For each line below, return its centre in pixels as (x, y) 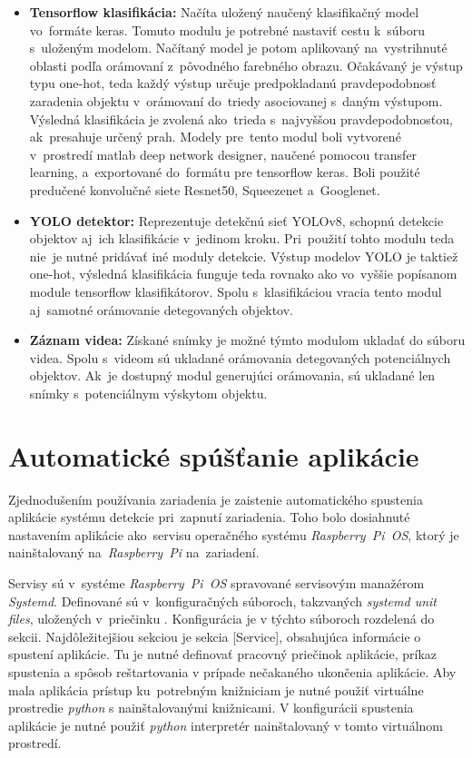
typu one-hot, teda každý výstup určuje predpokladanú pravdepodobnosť (233, 83)
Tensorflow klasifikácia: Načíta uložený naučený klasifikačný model (224, 12)
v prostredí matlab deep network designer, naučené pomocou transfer (223, 154)
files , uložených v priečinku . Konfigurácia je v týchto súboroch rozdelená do (221, 619)
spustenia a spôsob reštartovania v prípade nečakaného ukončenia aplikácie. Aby (232, 671)
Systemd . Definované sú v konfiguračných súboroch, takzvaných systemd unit (222, 600)
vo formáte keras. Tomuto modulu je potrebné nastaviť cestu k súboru (227, 30)
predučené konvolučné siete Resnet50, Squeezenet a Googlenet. (205, 189)
